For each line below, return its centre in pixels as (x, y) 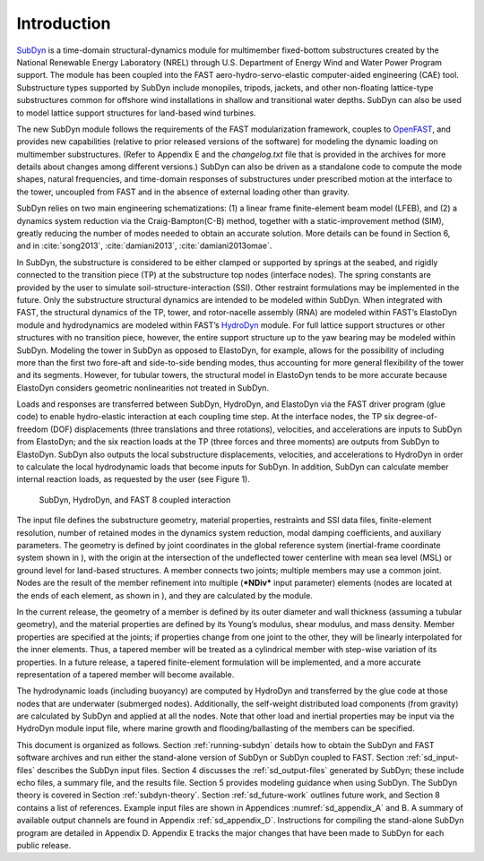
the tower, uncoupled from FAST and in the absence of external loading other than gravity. (183, 192)
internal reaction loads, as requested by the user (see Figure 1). (133, 479)
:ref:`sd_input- (432, 758)
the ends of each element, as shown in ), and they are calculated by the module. (164, 595)
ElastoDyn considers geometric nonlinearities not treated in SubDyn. (143, 387)
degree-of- (417, 417)
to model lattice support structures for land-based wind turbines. (136, 113)
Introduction (64, 23)
